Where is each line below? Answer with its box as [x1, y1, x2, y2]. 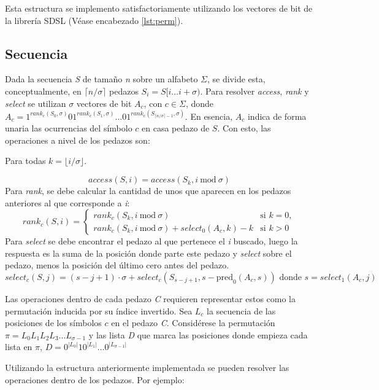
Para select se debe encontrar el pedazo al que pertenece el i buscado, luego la [5, 235, 298, 248]
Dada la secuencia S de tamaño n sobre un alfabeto [5, 72, 198, 85]
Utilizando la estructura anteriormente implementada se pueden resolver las [5, 361, 289, 373]
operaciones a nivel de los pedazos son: [5, 133, 150, 146]
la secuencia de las [207, 304, 276, 317]
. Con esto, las [217, 122, 271, 135]
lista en [5, 340, 33, 353]
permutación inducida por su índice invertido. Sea [5, 304, 193, 317]
